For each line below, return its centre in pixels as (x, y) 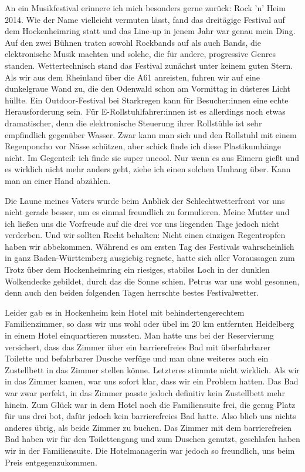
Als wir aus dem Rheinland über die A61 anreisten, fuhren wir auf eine (133, 77)
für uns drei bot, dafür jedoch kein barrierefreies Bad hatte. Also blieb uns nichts (150, 416)
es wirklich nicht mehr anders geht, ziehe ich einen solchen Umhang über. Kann (148, 169)
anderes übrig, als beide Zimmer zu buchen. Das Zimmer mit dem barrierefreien (148, 427)
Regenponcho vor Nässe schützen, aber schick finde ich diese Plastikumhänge (143, 146)
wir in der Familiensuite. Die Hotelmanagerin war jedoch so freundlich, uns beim (150, 450)
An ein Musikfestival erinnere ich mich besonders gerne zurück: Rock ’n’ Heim (145, 8)
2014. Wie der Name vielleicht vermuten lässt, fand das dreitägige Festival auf (145, 19)
